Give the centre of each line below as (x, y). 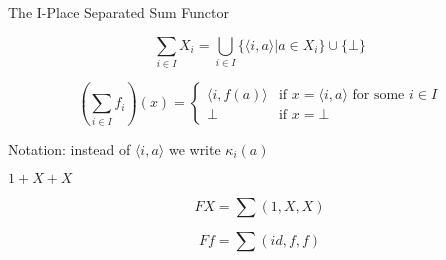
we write (194, 148)
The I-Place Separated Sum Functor (118, 12)
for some (378, 95)
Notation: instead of (69, 148)
